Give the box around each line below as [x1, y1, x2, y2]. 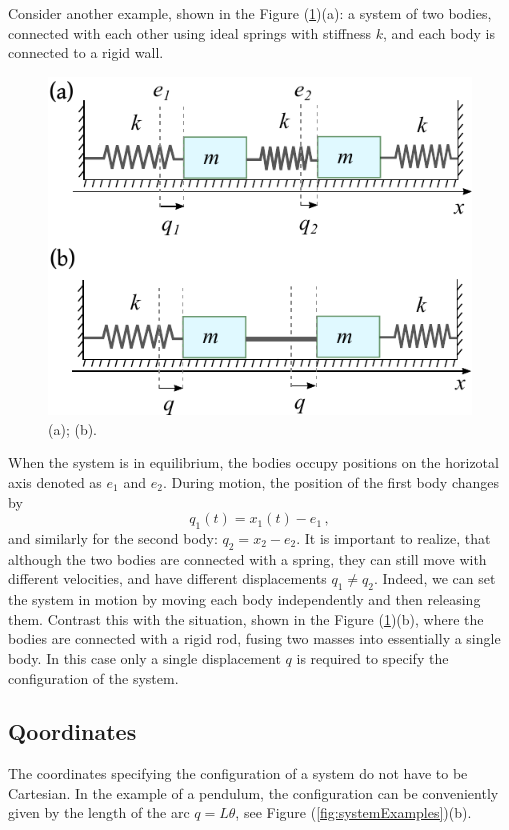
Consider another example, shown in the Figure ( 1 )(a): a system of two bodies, [8, 3, 492, 23]
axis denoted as [8, 471, 102, 492]
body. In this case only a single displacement [8, 647, 281, 668]
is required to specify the [296, 647, 449, 668]
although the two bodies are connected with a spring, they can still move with [8, 548, 487, 569]
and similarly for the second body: [8, 527, 218, 548]
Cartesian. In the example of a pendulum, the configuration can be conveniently [8, 782, 499, 803]
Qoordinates [8, 716, 137, 747]
